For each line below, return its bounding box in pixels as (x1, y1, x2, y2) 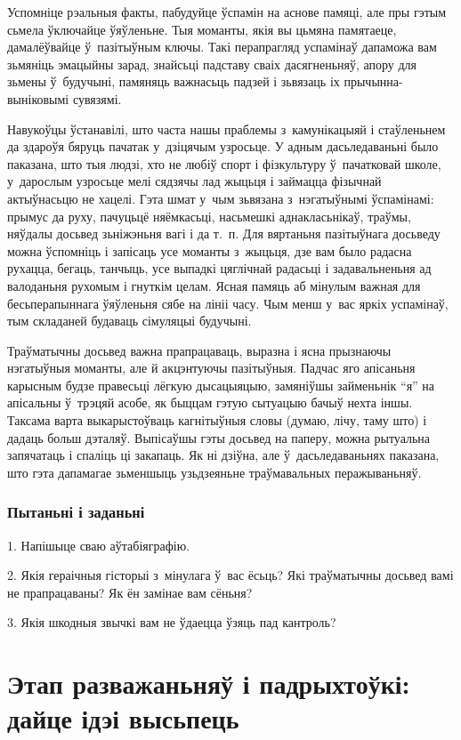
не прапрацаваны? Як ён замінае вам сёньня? (7, 583, 253, 601)
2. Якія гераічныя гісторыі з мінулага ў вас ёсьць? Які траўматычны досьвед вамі (7, 566, 454, 584)
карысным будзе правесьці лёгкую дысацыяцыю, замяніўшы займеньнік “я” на (7, 375, 435, 394)
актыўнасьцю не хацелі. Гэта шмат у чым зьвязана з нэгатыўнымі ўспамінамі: (7, 189, 434, 207)
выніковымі (7, 89, 69, 108)
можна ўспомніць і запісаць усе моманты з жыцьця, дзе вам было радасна (7, 241, 412, 260)
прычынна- (344, 72, 403, 91)
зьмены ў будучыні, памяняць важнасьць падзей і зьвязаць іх (7, 72, 340, 91)
